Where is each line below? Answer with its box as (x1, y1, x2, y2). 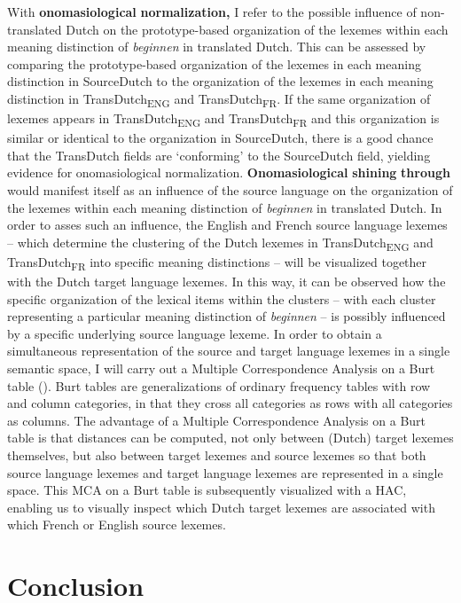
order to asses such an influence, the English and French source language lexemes (7, 215, 448, 234)
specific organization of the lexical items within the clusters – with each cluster (7, 289, 436, 308)
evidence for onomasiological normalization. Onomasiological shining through (7, 163, 450, 182)
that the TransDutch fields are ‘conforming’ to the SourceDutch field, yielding (7, 145, 431, 164)
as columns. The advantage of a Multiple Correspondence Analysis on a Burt (7, 411, 426, 429)
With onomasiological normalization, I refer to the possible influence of (7, 3, 417, 20)
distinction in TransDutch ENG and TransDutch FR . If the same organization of (7, 89, 431, 110)
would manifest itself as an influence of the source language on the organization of (7, 181, 453, 199)
